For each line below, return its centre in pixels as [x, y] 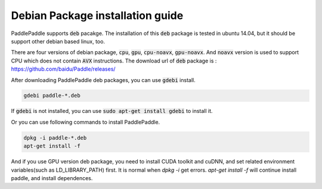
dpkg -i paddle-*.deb [55, 138]
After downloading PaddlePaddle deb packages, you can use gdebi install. [103, 80]
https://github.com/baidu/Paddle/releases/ [63, 69]
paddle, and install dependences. [52, 178]
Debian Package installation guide [97, 15]
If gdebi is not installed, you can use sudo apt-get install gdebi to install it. [112, 111]
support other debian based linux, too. [58, 41]
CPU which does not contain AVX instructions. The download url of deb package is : [114, 61]
